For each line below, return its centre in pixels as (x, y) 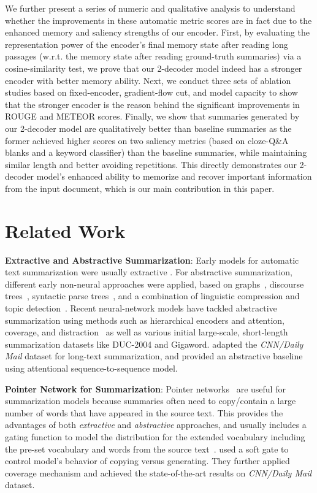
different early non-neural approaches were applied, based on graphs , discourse (155, 284)
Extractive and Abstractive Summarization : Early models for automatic (152, 260)
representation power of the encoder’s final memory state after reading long (147, 44)
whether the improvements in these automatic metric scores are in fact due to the (158, 20)
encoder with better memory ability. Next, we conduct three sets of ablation (148, 80)
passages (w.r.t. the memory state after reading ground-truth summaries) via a (153, 56)
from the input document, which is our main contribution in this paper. (140, 188)
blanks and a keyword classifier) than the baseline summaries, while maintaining (156, 152)
